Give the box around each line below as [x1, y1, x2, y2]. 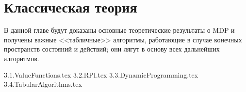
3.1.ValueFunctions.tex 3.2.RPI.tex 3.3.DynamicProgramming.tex [4, 69, 198, 79]
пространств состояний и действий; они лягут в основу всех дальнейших [4, 44, 220, 54]
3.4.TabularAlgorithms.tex [4, 79, 82, 89]
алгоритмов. [4, 53, 39, 63]
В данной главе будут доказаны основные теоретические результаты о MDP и [4, 25, 235, 35]
